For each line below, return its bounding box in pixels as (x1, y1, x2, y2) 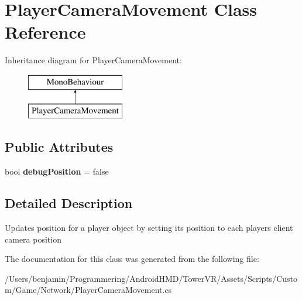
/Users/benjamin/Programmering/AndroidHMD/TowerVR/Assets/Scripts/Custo (5, 272, 297, 284)
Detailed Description (5, 194, 133, 212)
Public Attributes (5, 138, 114, 156)
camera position (5, 233, 61, 245)
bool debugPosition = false (5, 165, 109, 178)
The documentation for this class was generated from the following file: (5, 253, 259, 265)
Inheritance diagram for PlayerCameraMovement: (5, 54, 182, 66)
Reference (5, 20, 86, 44)
